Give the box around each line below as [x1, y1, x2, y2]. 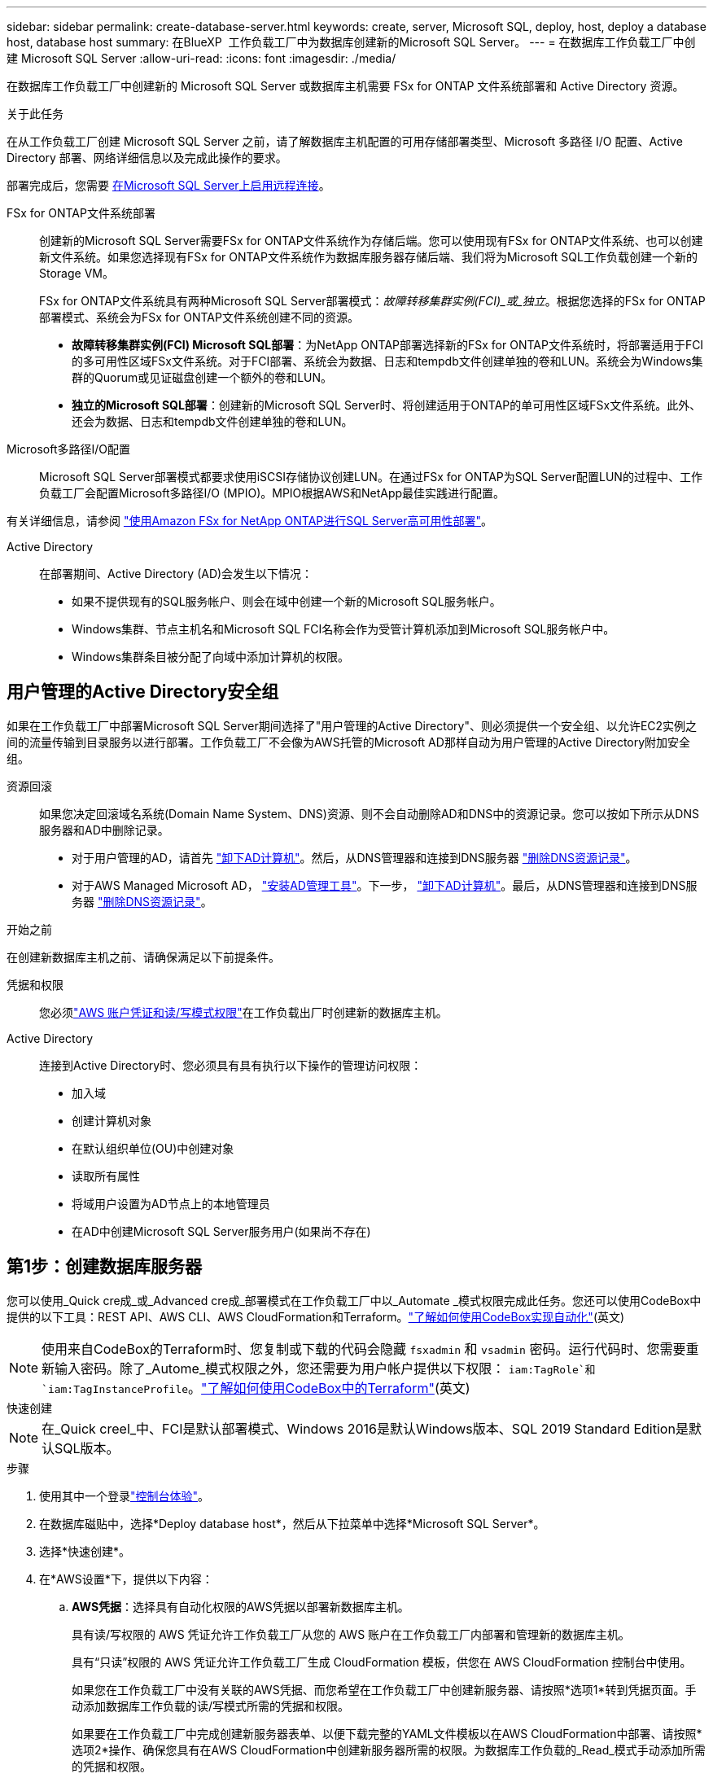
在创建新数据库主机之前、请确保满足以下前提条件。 [7, 949, 280, 964]
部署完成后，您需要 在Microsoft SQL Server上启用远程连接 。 [7, 178, 330, 192]
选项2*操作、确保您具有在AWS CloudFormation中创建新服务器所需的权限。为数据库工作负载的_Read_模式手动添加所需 [72, 1742, 706, 1757]
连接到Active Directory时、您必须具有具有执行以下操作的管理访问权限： [39, 1058, 422, 1072]
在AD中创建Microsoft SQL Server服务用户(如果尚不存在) [72, 1224, 371, 1238]
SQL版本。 [55, 1439, 120, 1456]
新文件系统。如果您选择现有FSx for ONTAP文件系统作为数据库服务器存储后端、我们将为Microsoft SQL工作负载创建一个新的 [39, 250, 698, 264]
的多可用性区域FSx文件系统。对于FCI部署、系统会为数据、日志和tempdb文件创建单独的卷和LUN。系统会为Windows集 [72, 354, 703, 368]
